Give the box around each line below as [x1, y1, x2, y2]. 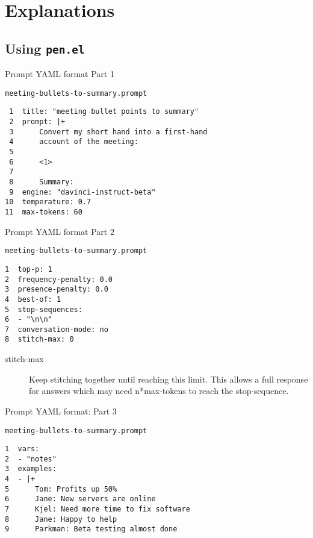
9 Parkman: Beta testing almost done [5, 525, 178, 534]
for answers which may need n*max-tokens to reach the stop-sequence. [29, 384, 289, 397]
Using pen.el [5, 39, 85, 57]
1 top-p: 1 [5, 264, 52, 274]
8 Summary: [9, 178, 74, 186]
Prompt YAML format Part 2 [5, 225, 114, 237]
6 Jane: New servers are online [5, 495, 156, 504]
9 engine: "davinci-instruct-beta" [9, 187, 156, 196]
